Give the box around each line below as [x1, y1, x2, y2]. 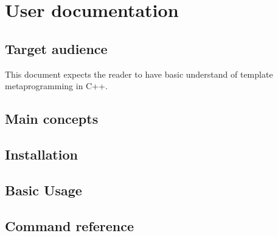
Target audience [5, 39, 108, 58]
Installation [5, 144, 78, 163]
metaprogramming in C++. [5, 79, 108, 92]
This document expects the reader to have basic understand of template [5, 67, 273, 80]
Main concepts [5, 109, 99, 128]
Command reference [5, 216, 134, 235]
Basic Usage [5, 180, 82, 199]
